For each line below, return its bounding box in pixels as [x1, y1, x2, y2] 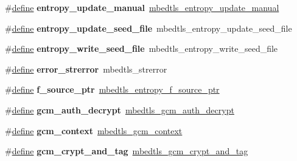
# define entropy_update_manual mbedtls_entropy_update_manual [5, 1, 279, 13]
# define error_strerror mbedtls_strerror [5, 62, 167, 75]
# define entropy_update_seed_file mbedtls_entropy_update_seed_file [5, 21, 292, 34]
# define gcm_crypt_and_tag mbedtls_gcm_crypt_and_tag [5, 145, 248, 157]
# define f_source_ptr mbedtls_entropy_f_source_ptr [5, 83, 220, 96]
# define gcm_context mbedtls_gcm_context [5, 124, 183, 137]
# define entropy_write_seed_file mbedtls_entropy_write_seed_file [5, 42, 278, 55]
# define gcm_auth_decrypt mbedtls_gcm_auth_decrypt [5, 103, 234, 116]
